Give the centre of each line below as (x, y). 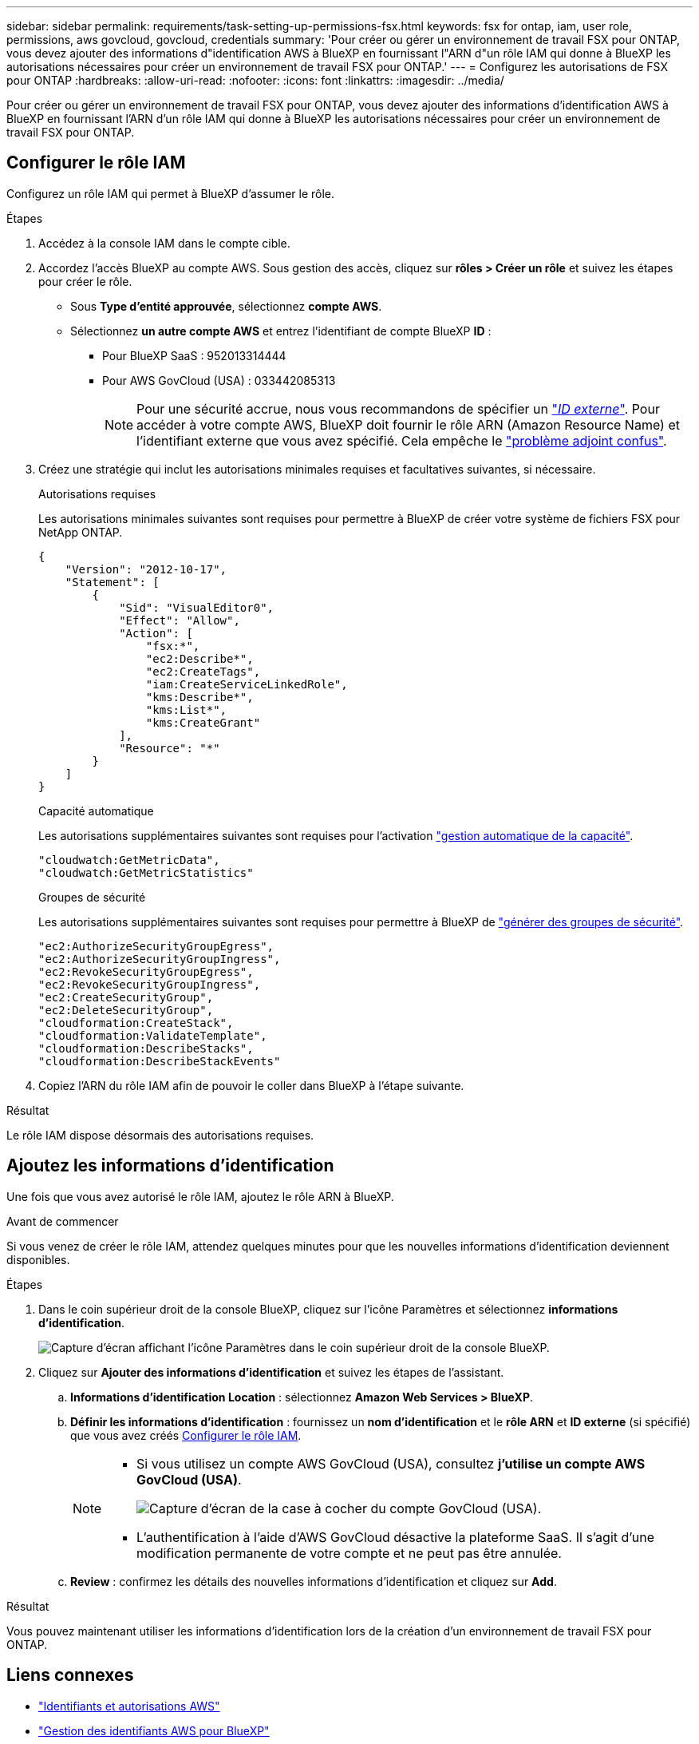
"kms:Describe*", (199, 697)
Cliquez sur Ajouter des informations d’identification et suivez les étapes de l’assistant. (271, 1372)
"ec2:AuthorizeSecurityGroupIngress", (160, 959)
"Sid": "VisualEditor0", (197, 607)
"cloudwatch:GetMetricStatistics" (146, 872)
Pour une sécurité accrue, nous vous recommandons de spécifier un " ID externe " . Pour (398, 408)
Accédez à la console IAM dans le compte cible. (164, 243)
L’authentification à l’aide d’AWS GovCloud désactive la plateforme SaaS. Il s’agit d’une (396, 1537)
